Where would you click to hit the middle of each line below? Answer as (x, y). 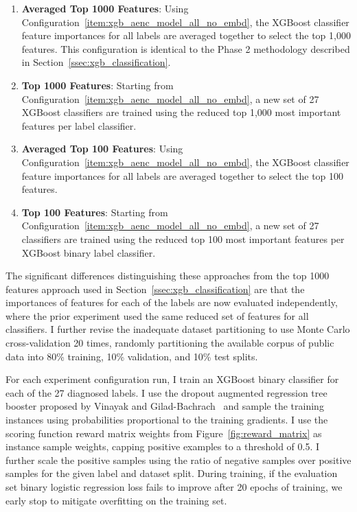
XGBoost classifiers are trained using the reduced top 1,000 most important (181, 112)
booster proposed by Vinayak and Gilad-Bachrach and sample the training (165, 406)
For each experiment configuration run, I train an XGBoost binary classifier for (172, 379)
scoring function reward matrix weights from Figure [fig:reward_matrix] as (164, 433)
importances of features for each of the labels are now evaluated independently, (172, 302)
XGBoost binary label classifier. (89, 252)
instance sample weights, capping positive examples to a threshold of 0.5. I (163, 446)
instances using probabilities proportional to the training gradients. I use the (167, 420)
